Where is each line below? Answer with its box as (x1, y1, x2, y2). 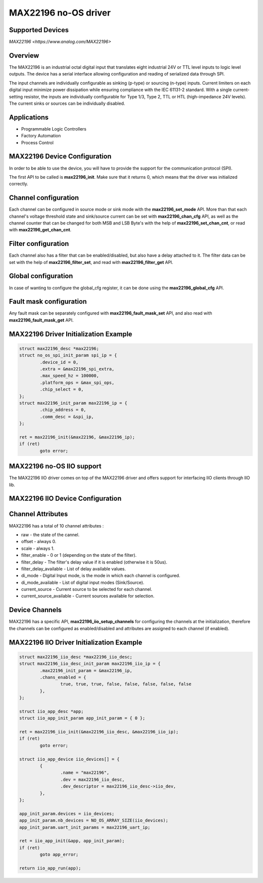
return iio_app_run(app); (19, 865, 81, 871)
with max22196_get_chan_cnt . (9, 227, 72, 233)
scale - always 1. (21, 545, 55, 551)
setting (9, 94, 23, 99)
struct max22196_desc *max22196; (19, 346, 99, 351)
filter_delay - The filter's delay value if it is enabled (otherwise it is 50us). (21, 559, 168, 565)
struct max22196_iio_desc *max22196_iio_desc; (19, 654, 132, 659)
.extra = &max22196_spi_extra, (39, 366, 114, 372)
